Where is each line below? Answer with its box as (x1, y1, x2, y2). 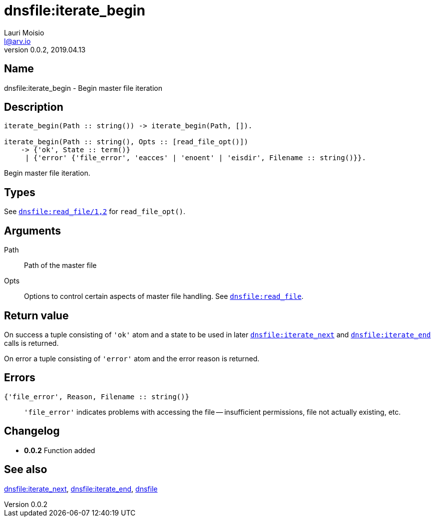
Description (4, 101, 63, 114)
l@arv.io (4, 36, 31, 45)
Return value (4, 309, 69, 322)
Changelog (4, 425, 60, 438)
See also (4, 463, 47, 476)
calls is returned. (4, 338, 59, 347)
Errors (4, 371, 35, 384)
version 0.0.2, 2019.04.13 (4, 45, 86, 54)
